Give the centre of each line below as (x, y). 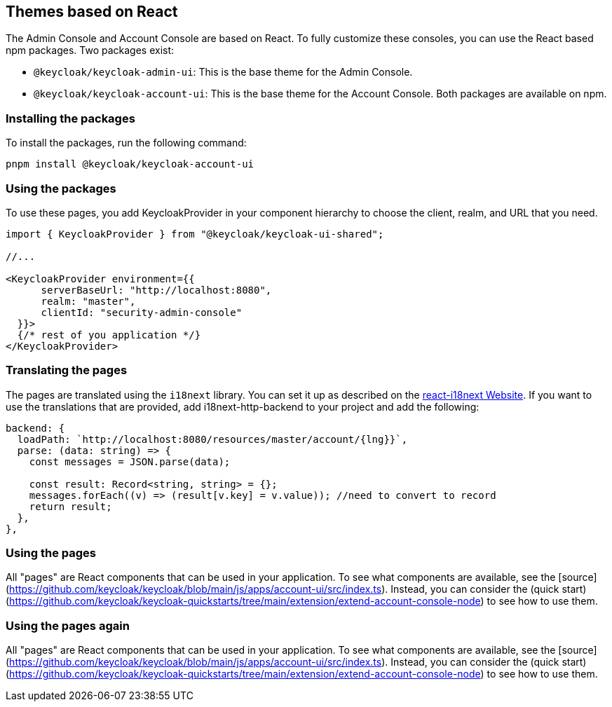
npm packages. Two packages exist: (90, 50)
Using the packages (61, 188)
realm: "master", (88, 301)
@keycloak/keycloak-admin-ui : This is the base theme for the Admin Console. (223, 72)
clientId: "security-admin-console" (142, 312)
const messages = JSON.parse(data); (130, 461)
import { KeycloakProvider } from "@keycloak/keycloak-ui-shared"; (195, 234)
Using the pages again (68, 625)
